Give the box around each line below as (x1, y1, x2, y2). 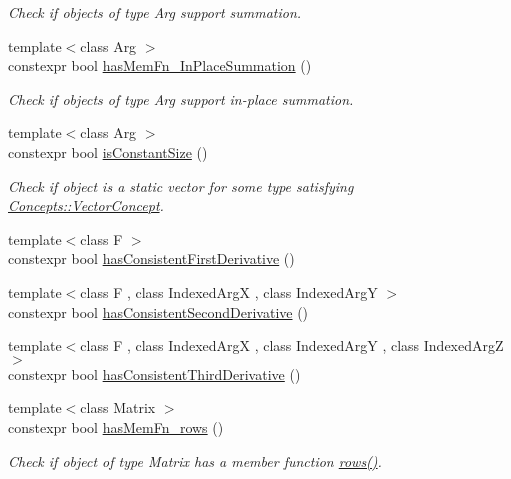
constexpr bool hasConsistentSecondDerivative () (8, 301, 309, 322)
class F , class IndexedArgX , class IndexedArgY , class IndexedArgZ (80, 335, 504, 356)
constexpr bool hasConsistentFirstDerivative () (8, 248, 295, 269)
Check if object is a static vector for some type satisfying (8, 175, 354, 196)
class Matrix (80, 397, 156, 418)
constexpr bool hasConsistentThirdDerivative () (8, 363, 301, 384)
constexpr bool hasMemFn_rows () (8, 416, 224, 437)
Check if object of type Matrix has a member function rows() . (8, 450, 382, 471)
